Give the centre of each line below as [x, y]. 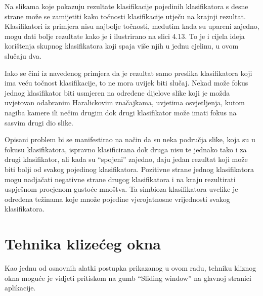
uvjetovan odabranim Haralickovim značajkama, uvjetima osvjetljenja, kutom [125, 102]
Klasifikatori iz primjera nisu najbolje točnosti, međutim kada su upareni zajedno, [132, 26]
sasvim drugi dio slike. [39, 122]
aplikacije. [20, 288]
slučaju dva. [23, 55]
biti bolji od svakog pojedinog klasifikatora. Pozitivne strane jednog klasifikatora [129, 169]
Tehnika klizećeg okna [83, 244]
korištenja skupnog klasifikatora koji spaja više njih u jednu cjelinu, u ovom [122, 46]
